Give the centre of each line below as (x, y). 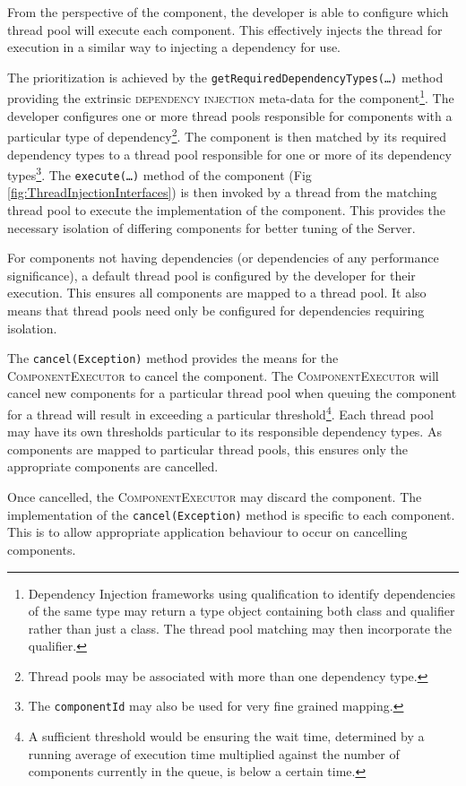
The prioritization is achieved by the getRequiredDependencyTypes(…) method (225, 77)
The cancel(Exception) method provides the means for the (173, 358)
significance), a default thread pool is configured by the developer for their (211, 275)
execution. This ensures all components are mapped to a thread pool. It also (217, 293)
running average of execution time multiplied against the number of (214, 753)
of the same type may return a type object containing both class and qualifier (242, 611)
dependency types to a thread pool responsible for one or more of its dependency (229, 154)
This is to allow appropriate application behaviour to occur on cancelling (207, 532)
